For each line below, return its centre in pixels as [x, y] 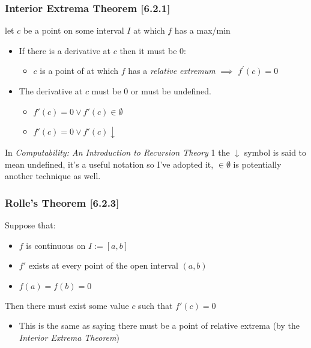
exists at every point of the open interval [103, 265]
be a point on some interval [74, 30]
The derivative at [51, 91]
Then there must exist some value [67, 305]
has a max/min [202, 30]
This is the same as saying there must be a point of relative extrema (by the [159, 325]
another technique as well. [53, 176]
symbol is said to [275, 152]
